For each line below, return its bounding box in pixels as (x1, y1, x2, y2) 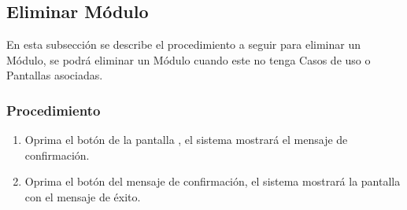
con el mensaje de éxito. (24, 188, 141, 204)
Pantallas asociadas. (6, 67, 103, 83)
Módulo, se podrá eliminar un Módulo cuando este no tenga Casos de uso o (6, 51, 371, 68)
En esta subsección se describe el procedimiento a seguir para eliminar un (6, 36, 361, 53)
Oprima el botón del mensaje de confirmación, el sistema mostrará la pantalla (24, 173, 401, 190)
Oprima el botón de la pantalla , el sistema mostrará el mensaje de (24, 131, 348, 148)
